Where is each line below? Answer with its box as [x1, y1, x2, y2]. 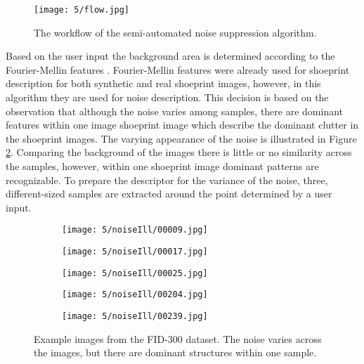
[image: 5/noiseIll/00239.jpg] [62, 311, 208, 321]
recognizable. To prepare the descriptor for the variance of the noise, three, [6, 172, 328, 187]
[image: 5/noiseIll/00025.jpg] [62, 268, 208, 278]
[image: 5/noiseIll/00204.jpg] [62, 290, 208, 300]
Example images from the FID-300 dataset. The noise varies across [34, 331, 322, 346]
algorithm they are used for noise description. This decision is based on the [6, 90, 329, 105]
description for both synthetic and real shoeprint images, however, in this [6, 76, 321, 91]
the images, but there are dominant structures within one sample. [34, 345, 317, 360]
